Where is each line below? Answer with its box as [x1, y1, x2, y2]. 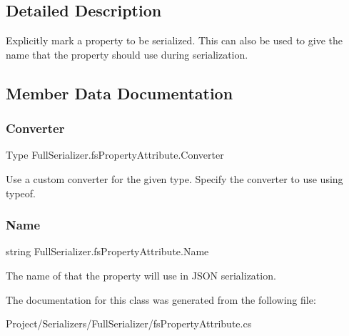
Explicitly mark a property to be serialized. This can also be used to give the [6, 33, 343, 48]
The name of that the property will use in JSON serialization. [6, 267, 276, 282]
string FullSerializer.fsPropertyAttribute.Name [6, 244, 209, 259]
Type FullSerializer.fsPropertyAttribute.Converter [6, 147, 224, 162]
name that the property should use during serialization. [6, 46, 248, 61]
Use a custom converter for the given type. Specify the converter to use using [6, 171, 343, 186]
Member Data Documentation [6, 81, 233, 104]
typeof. [6, 185, 36, 200]
